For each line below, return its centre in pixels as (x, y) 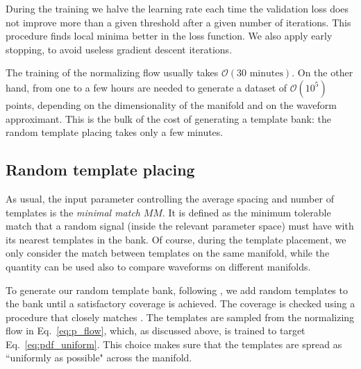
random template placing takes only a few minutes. (115, 132)
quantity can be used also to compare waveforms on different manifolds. (158, 266)
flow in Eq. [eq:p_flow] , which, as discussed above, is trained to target (156, 331)
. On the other (322, 72)
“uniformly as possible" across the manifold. (99, 358)
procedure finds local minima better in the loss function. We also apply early (169, 36)
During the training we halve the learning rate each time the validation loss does (177, 8)
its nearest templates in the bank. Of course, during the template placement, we (176, 239)
